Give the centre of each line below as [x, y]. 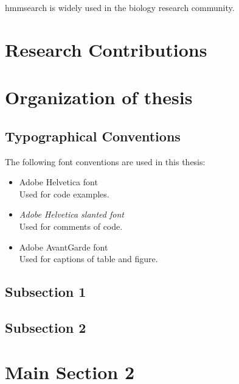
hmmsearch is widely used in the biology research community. [120, 7]
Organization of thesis [99, 97]
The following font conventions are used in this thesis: [105, 161]
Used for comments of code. [71, 226]
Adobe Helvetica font [58, 182]
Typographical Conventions [93, 136]
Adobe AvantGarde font [64, 247]
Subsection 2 [46, 327]
